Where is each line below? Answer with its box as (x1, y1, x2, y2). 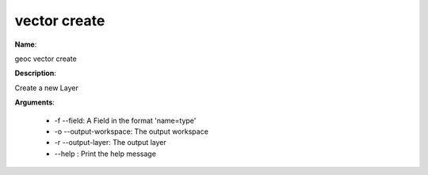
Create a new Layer (14, 83, 78, 93)
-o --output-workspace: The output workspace (54, 127, 209, 136)
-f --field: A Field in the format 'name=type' (54, 116, 197, 125)
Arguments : (14, 97, 55, 107)
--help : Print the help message (54, 149, 156, 158)
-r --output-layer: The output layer (54, 138, 166, 147)
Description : (14, 68, 57, 78)
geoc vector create (14, 54, 77, 63)
